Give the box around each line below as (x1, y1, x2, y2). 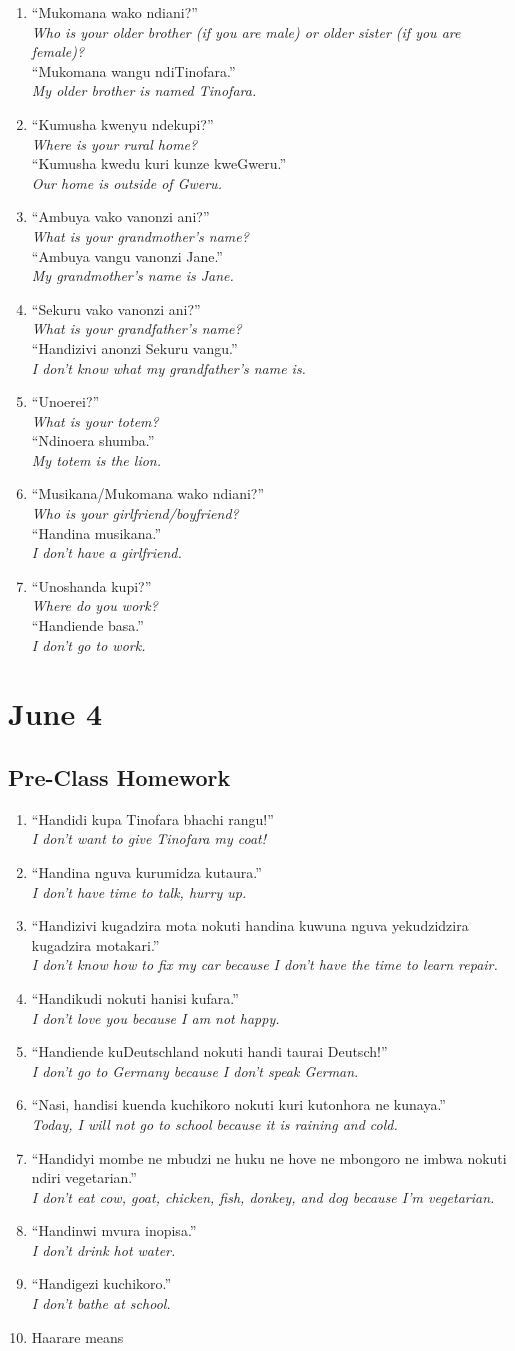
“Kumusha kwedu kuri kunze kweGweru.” (31, 153, 286, 174)
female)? (31, 41, 85, 62)
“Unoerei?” (31, 391, 100, 412)
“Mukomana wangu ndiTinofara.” (31, 60, 236, 81)
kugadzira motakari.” (31, 934, 160, 955)
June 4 (8, 693, 102, 734)
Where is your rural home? (31, 133, 198, 154)
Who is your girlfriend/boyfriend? (31, 503, 239, 524)
